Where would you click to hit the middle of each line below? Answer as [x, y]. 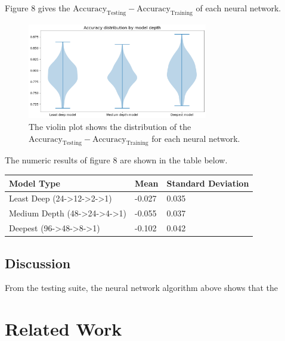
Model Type [35, 183]
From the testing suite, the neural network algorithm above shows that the [141, 288]
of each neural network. [238, 8]
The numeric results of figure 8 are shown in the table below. [116, 160]
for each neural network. [196, 138]
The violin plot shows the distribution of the [110, 127]
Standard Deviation [208, 183]
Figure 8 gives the [38, 8]
